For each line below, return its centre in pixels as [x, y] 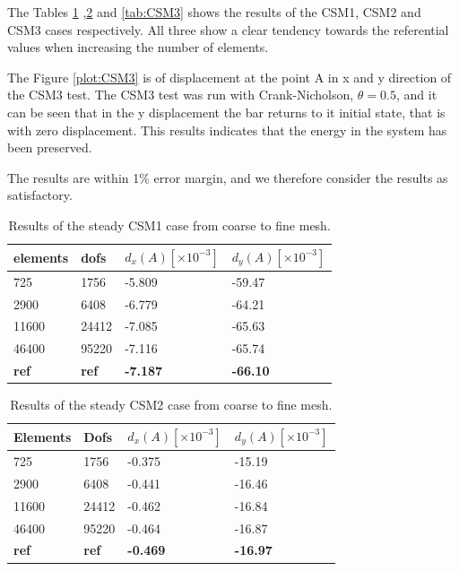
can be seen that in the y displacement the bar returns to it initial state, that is [226, 112]
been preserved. [50, 147]
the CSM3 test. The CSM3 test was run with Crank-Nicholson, [181, 95]
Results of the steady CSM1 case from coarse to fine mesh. [169, 225]
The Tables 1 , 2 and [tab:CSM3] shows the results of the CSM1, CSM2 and [214, 12]
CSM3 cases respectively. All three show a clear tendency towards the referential [228, 29]
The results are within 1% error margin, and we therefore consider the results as [228, 177]
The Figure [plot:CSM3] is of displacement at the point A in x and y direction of [229, 77]
